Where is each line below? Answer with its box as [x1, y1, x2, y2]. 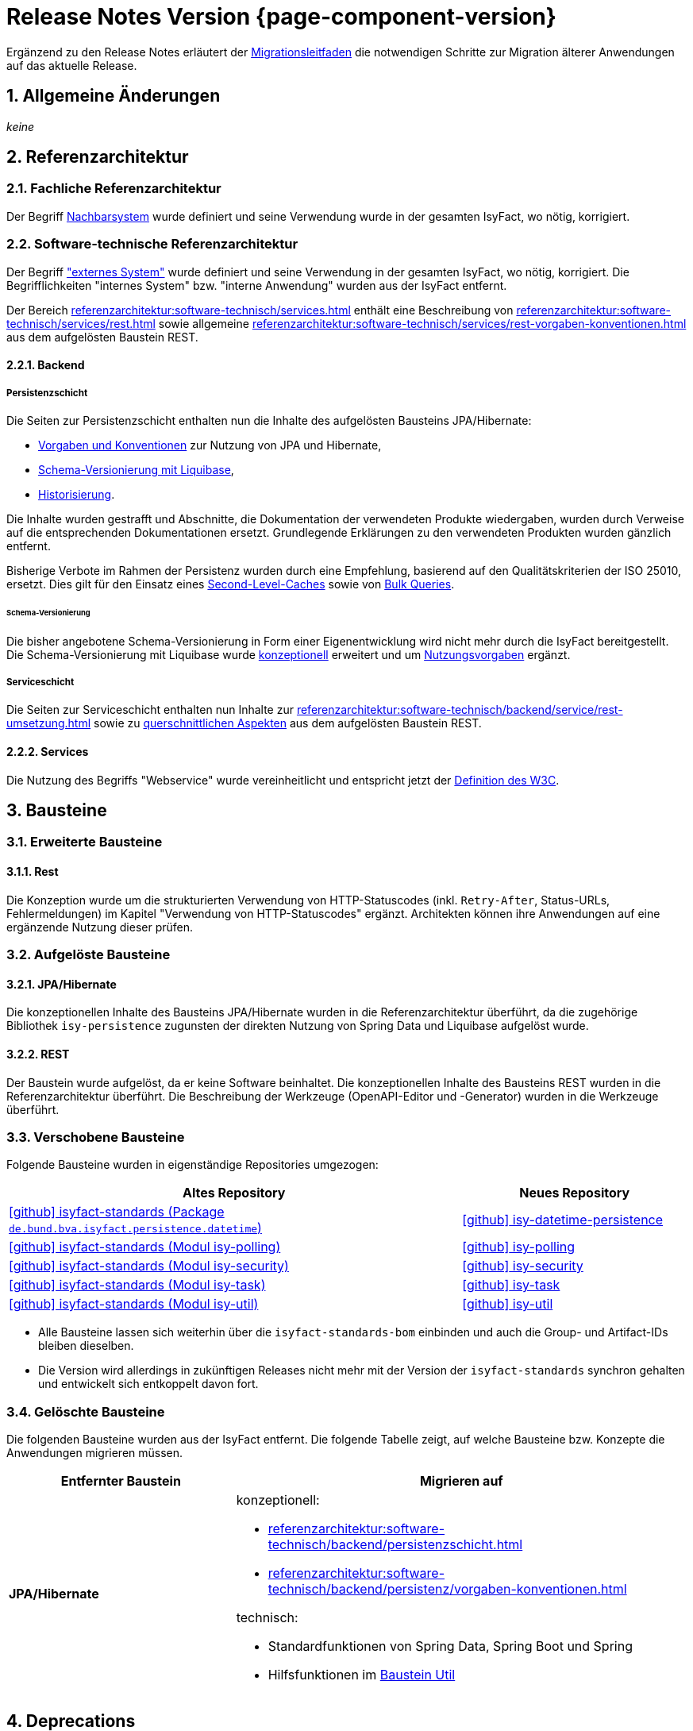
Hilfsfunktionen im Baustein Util [268, 1667, 456, 1683]
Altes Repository [182, 1185, 286, 1201]
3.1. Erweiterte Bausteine [6, 834, 163, 850]
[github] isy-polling [462, 1239, 576, 1255]
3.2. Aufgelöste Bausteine [6, 946, 171, 963]
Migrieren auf [419, 1473, 503, 1490]
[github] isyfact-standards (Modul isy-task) [9, 1277, 266, 1293]
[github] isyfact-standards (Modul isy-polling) [9, 1239, 281, 1255]
